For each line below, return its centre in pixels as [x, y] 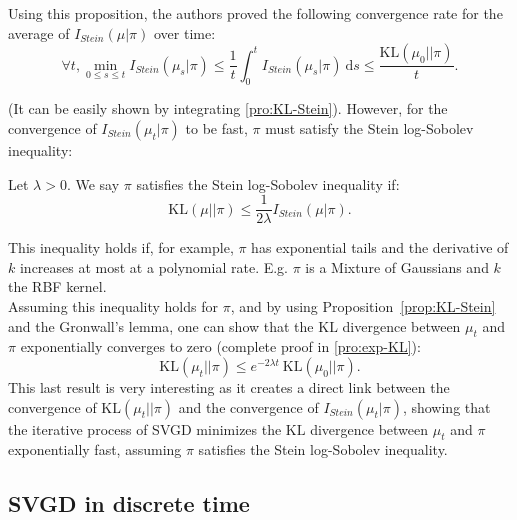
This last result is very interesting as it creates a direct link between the [229, 387]
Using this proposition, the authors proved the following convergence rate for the [255, 13]
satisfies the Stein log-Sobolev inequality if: [268, 183]
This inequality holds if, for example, [121, 247]
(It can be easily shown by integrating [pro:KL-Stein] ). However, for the [228, 108]
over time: [184, 32]
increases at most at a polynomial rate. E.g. [154, 266]
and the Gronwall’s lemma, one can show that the [161, 325]
